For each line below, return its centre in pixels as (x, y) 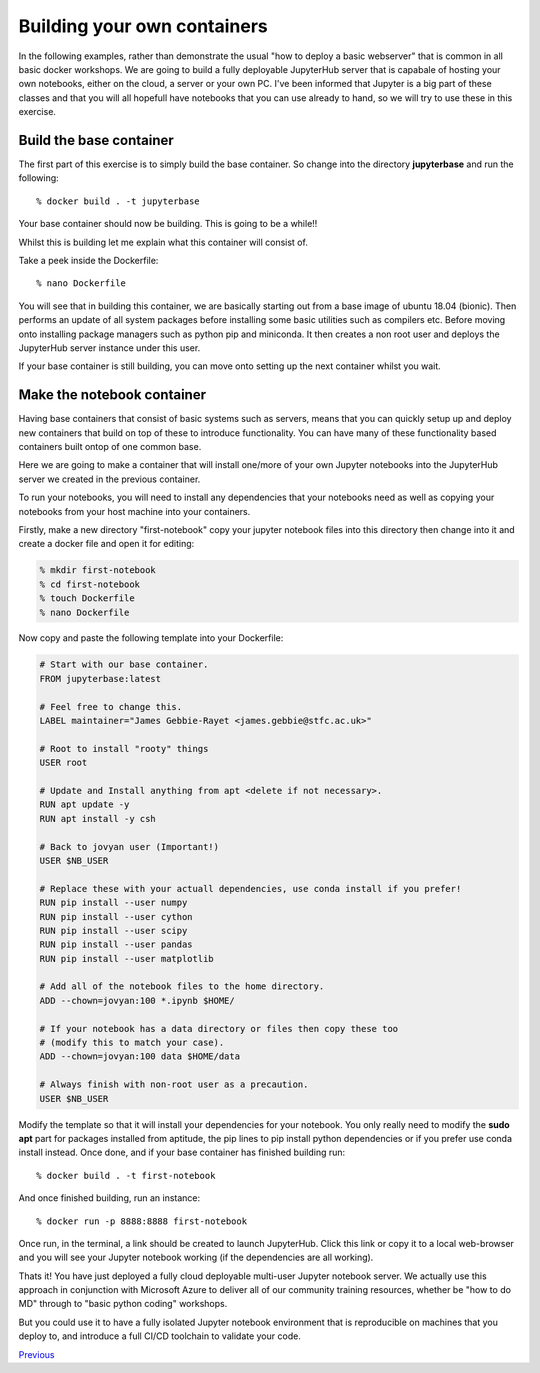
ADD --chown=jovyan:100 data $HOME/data (139, 1056)
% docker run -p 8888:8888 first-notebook (142, 1221)
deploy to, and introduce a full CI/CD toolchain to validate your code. (160, 1336)
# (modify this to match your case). (132, 1043)
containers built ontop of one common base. (110, 446)
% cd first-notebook (89, 584)
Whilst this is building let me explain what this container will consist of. (163, 242)
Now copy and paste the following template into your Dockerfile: (151, 638)
